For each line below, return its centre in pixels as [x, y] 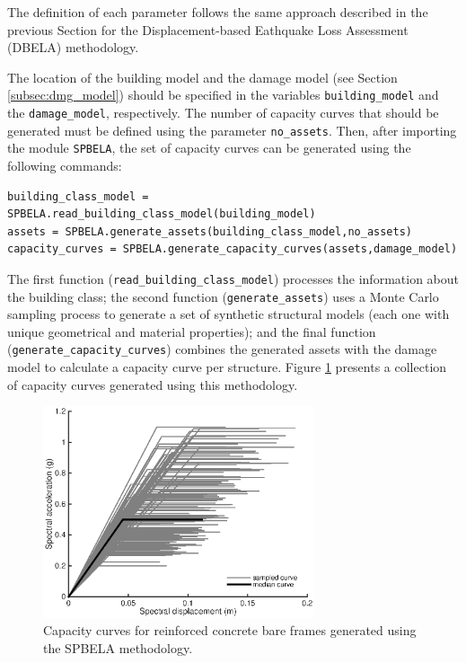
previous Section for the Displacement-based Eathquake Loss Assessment [208, 29]
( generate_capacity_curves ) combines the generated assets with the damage [222, 349]
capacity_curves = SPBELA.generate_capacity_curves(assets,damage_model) [233, 249]
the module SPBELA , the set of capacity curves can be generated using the [209, 148]
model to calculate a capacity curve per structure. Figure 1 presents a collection [227, 367]
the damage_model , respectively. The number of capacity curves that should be [223, 113]
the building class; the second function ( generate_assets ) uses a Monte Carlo [223, 296]
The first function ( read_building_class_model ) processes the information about [233, 278]
